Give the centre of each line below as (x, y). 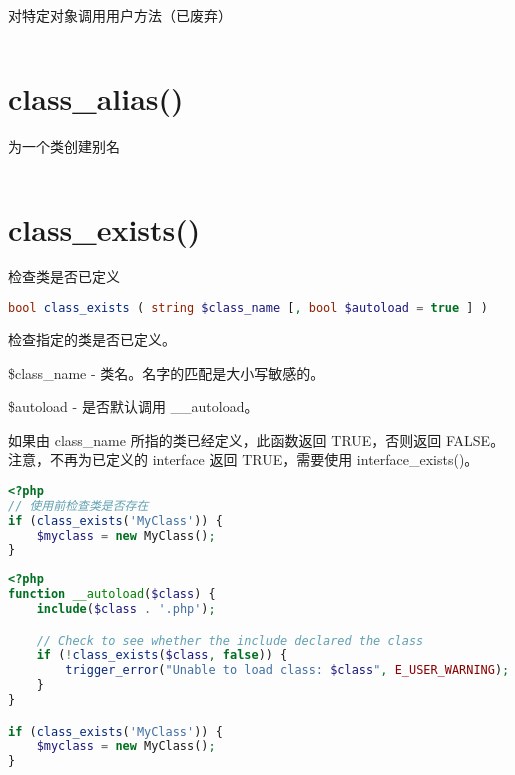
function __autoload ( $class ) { (112, 594)
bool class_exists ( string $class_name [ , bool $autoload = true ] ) (248, 308)
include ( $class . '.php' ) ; (126, 609)
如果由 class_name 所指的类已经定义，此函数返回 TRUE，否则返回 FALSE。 (256, 439)
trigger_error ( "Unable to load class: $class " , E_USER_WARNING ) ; (287, 670)
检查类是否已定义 (64, 276)
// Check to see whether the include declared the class (230, 640)
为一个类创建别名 (64, 145)
